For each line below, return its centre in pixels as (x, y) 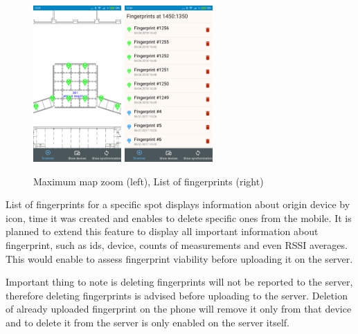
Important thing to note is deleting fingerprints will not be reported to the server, (179, 282)
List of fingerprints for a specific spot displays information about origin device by (178, 204)
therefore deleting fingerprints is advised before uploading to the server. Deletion (177, 295)
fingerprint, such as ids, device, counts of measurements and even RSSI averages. (177, 245)
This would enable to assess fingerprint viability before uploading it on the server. (179, 258)
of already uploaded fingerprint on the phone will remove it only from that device (179, 309)
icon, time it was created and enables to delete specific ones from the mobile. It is (179, 217)
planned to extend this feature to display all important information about (162, 231)
